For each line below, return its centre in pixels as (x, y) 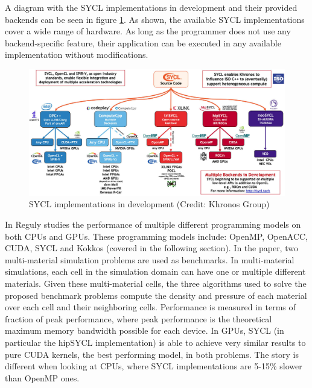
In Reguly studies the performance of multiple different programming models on (153, 224)
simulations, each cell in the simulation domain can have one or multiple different (155, 271)
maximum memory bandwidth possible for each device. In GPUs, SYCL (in (145, 330)
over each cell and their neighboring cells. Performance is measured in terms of (150, 307)
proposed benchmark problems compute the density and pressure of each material (156, 295)
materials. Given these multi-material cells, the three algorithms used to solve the (156, 283)
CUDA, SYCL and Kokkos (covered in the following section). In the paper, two (151, 248)
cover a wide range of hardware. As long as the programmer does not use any (148, 31)
